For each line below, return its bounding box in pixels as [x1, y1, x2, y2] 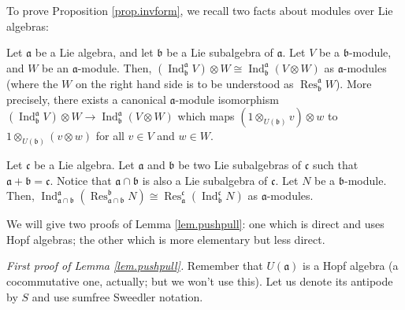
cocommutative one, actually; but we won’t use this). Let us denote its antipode [6, 272, 393, 289]
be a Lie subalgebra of [166, 44, 273, 61]
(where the [6, 75, 58, 91]
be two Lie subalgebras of [178, 156, 302, 172]
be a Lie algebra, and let [35, 44, 154, 61]
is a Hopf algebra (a [303, 257, 399, 274]
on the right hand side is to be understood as [75, 75, 294, 91]
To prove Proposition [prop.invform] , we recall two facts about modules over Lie [6, 2, 393, 18]
